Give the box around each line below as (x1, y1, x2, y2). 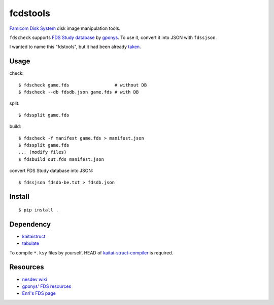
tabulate (22, 240, 40, 246)
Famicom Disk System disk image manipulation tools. (9, 25, 121, 31)
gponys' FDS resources (22, 283, 72, 289)
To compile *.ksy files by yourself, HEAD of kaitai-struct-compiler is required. (9, 249, 174, 255)
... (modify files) (18, 149, 67, 155)
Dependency (9, 220, 51, 229)
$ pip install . (18, 207, 59, 212)
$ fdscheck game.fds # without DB (18, 82, 147, 88)
